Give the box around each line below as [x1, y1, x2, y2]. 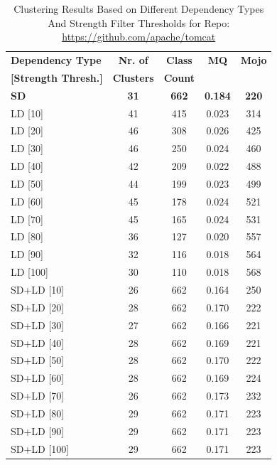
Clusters [112, 70, 154, 85]
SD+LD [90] [11, 423, 65, 438]
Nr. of [118, 53, 148, 68]
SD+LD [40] [11, 335, 65, 350]
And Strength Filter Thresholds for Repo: [48, 15, 230, 30]
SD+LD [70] [11, 388, 65, 403]
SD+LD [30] [11, 317, 65, 332]
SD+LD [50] [11, 353, 65, 368]
